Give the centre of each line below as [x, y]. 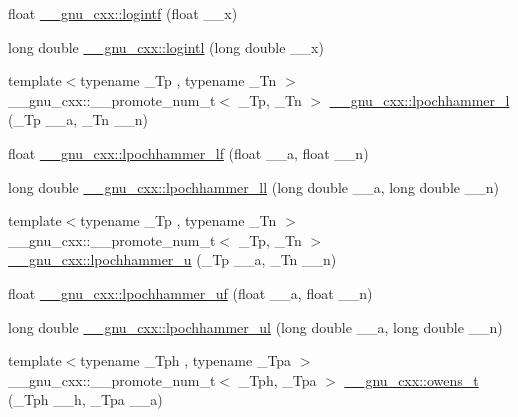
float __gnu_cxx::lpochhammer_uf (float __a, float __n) [190, 292]
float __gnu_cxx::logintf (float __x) [123, 13]
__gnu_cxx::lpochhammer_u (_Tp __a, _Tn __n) [172, 259]
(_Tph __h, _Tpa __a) [85, 399]
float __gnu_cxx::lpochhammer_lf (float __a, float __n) [188, 152]
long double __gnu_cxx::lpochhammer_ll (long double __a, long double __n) [253, 186]
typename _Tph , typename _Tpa [186, 360]
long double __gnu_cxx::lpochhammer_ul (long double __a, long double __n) [255, 326]
